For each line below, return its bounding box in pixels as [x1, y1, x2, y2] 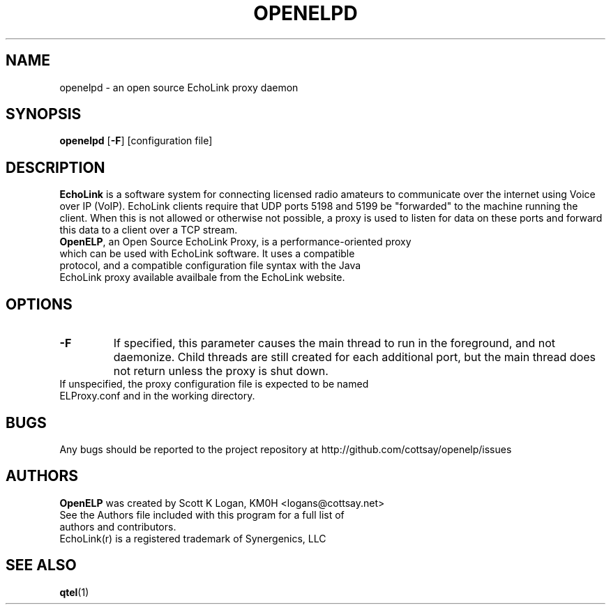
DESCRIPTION [6, 158, 105, 176]
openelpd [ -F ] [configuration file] [59, 135, 213, 147]
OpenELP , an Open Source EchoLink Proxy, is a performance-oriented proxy [59, 236, 412, 248]
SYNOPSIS [6, 105, 82, 123]
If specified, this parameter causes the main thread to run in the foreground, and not [113, 336, 555, 351]
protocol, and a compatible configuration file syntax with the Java [59, 259, 361, 272]
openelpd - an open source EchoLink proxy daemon [59, 81, 299, 93]
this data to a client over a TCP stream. [59, 224, 238, 236]
